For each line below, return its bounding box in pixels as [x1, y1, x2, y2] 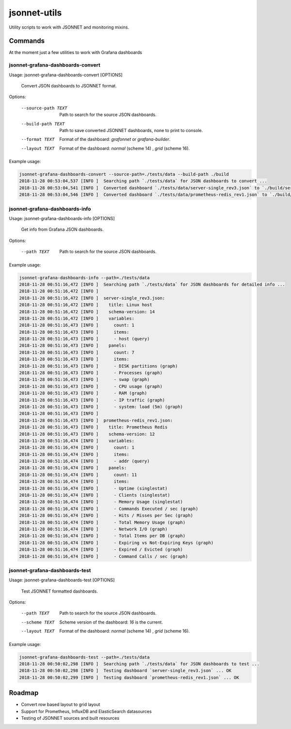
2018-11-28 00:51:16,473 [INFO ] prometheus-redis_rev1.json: [19, 418, 173, 423]
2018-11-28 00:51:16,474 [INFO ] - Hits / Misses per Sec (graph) [19, 513, 194, 518]
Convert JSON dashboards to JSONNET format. [21, 83, 117, 88]
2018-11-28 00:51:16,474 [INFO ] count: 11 [19, 472, 137, 477]
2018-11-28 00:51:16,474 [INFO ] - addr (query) [19, 458, 150, 464]
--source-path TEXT [21, 105, 67, 111]
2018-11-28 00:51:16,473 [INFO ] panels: [19, 343, 127, 348]
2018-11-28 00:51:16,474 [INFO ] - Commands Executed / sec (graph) [19, 506, 198, 511]
